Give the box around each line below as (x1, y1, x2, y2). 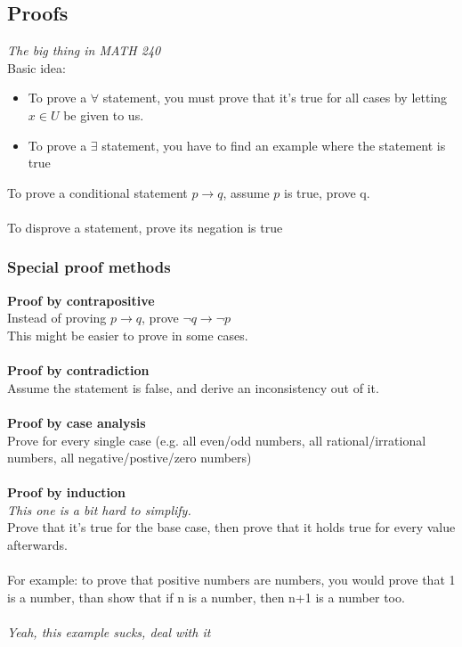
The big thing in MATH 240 (7, 41, 161, 60)
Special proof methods (7, 256, 171, 278)
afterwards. (7, 536, 68, 554)
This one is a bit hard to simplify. (7, 500, 191, 519)
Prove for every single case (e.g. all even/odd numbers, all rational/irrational (7, 430, 426, 449)
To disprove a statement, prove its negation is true (7, 217, 283, 236)
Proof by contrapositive (7, 291, 155, 309)
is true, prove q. (284, 183, 370, 201)
